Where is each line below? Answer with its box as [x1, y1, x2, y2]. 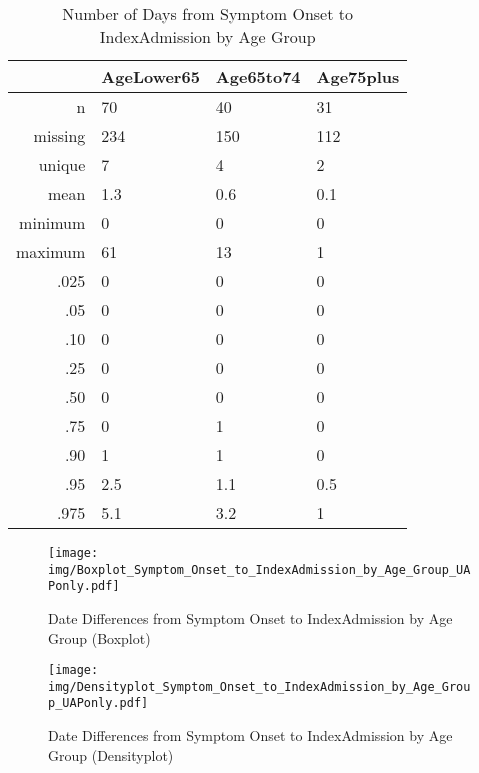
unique [38, 153, 86, 176]
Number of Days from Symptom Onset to [62, 2, 354, 25]
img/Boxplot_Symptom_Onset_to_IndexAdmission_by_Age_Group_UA [48, 562, 471, 577]
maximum [16, 240, 86, 263]
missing [33, 124, 86, 147]
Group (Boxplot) [48, 627, 151, 648]
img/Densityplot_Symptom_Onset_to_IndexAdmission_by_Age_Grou [48, 679, 471, 694]
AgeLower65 [101, 65, 200, 88]
